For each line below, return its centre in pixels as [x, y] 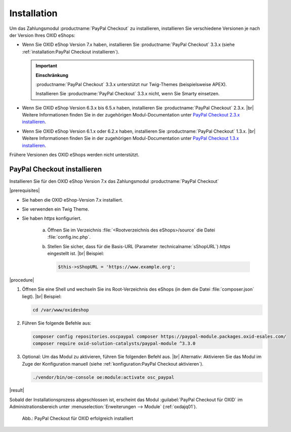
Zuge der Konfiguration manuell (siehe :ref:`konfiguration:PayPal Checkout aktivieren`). [113, 364]
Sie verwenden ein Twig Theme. [56, 209]
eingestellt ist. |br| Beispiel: [76, 254]
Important [47, 66]
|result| [17, 390]
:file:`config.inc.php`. [69, 237]
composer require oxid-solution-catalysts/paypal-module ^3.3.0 [114, 344]
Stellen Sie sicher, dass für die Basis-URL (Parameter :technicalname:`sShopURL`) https [139, 246]
